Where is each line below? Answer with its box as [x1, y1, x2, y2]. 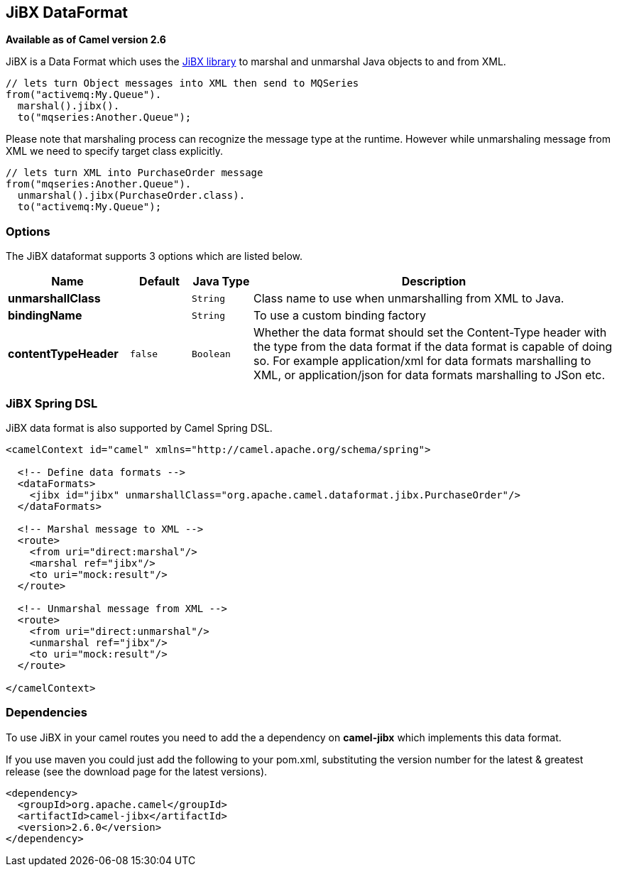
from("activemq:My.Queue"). [6, 89, 162, 101]
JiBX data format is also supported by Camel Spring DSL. [6, 421, 273, 434]
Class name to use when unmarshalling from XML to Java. [253, 291, 564, 306]
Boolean [192, 348, 231, 359]
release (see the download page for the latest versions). [6, 765, 268, 778]
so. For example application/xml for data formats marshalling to [253, 354, 591, 369]
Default [139, 274, 180, 289]
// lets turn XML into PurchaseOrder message [6, 167, 263, 179]
